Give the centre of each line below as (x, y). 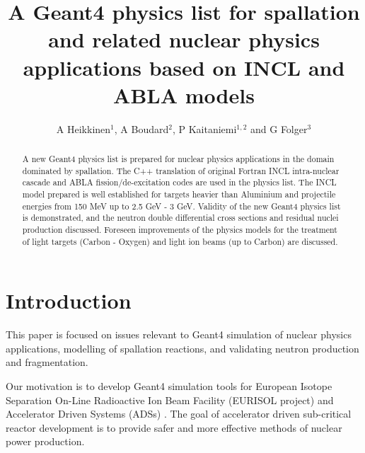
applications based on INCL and (184, 67)
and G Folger (279, 128)
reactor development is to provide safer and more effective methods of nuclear (174, 427)
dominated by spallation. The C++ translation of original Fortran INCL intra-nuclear (181, 170)
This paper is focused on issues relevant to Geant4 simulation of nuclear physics (179, 334)
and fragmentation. (47, 362)
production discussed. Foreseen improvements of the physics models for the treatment (180, 230)
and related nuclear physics (184, 39)
